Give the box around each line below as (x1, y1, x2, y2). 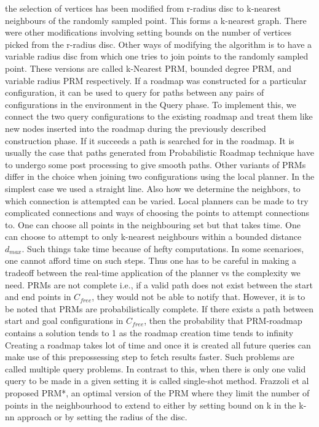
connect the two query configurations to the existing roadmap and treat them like (5, 110, 313, 123)
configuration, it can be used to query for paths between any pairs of (5, 86, 264, 99)
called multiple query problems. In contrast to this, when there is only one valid (5, 362, 306, 375)
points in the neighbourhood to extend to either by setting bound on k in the (5, 398, 296, 411)
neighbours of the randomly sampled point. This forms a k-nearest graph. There (5, 13, 307, 26)
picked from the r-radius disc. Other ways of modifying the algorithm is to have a (5, 37, 312, 50)
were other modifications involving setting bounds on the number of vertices (5, 26, 291, 39)
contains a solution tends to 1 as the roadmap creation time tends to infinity (5, 326, 294, 339)
